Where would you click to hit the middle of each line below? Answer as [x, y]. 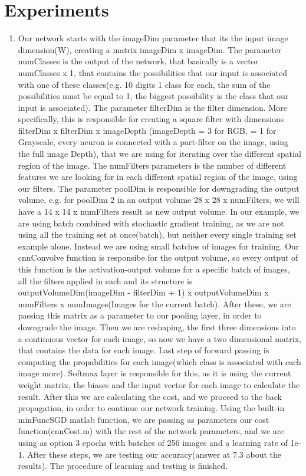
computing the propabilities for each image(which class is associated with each [159, 361]
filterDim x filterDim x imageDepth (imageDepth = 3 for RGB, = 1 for [147, 130]
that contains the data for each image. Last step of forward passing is [144, 350]
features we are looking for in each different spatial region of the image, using [158, 177]
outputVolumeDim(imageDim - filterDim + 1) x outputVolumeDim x [143, 292]
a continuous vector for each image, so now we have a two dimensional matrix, [159, 338]
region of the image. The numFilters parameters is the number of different [152, 165]
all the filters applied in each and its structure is [105, 280]
